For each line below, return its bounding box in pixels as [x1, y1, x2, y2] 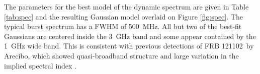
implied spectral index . [4, 60, 77, 70]
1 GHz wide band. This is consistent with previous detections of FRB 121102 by [4, 40, 254, 51]
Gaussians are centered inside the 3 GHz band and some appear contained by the [4, 30, 256, 41]
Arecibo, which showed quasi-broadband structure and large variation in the [4, 50, 239, 60]
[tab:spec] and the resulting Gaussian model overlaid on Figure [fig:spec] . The [4, 11, 243, 21]
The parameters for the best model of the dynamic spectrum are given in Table [4, 1, 249, 11]
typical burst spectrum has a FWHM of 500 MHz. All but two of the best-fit [4, 21, 242, 31]
